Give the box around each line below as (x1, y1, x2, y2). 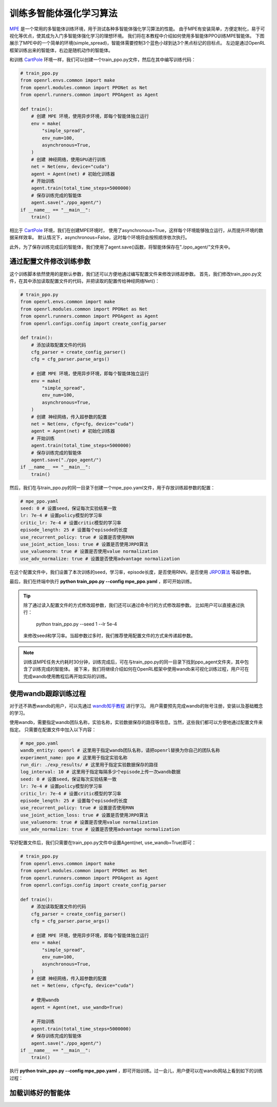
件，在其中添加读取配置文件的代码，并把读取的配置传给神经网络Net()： (9, 278, 160, 284)
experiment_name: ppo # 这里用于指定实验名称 (20, 755, 128, 760)
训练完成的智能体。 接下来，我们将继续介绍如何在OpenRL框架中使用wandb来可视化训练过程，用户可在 (32, 666, 249, 672)
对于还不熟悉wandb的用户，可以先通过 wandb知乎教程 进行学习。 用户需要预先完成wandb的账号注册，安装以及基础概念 (9, 702, 264, 709)
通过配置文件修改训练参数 (9, 257, 91, 266)
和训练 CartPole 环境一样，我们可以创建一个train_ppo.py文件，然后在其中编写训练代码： (9, 56, 196, 63)
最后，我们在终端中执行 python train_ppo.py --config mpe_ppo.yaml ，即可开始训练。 (9, 578, 195, 585)
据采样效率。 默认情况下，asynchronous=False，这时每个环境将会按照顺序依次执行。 (9, 234, 190, 241)
